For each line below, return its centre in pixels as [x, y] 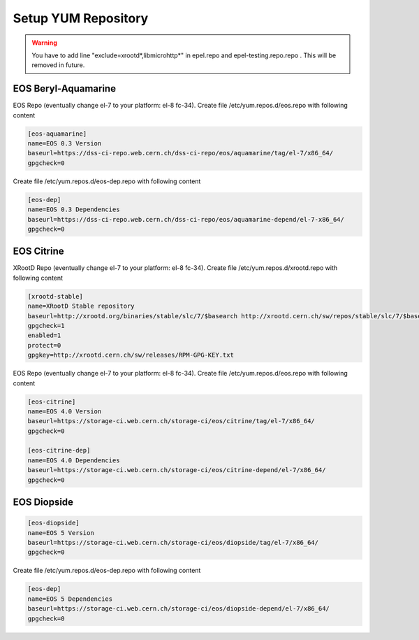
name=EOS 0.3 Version [65, 143]
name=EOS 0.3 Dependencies [74, 209]
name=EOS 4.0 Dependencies [74, 460]
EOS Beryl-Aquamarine [65, 88]
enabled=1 [44, 335]
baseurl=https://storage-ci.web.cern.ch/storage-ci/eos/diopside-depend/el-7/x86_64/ [178, 609]
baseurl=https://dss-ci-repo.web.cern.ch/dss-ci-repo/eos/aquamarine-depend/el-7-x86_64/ [186, 219]
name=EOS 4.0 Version [65, 411]
